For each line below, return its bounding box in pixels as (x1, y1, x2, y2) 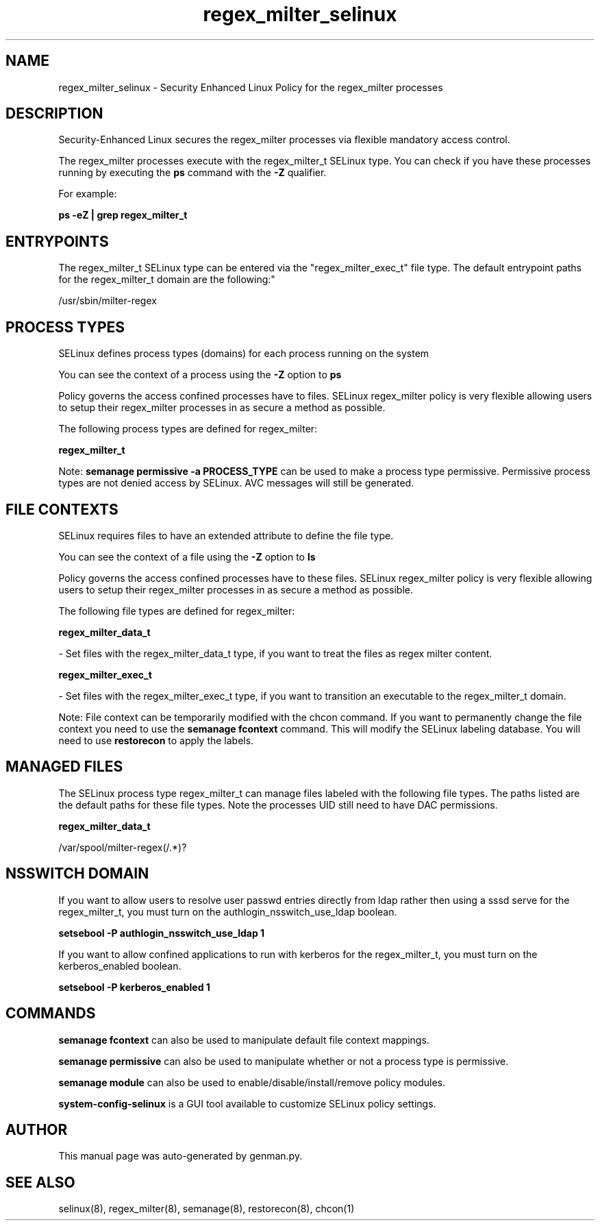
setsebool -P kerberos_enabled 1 (58, 981, 210, 993)
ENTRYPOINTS (5, 232, 109, 250)
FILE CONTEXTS (5, 500, 118, 518)
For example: (58, 188, 117, 200)
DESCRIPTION (5, 105, 103, 123)
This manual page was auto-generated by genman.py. (58, 1150, 303, 1162)
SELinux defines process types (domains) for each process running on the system (58, 347, 429, 360)
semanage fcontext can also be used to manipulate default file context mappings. (58, 1033, 429, 1046)
